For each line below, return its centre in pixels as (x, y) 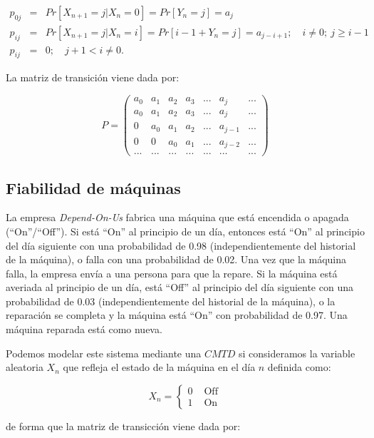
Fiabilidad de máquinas (93, 187)
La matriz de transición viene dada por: (93, 77)
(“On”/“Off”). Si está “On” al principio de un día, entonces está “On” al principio (185, 231)
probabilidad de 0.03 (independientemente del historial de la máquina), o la (171, 301)
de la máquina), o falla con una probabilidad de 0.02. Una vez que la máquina (176, 259)
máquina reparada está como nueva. (84, 329)
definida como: (299, 367)
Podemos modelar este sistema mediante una (104, 353)
